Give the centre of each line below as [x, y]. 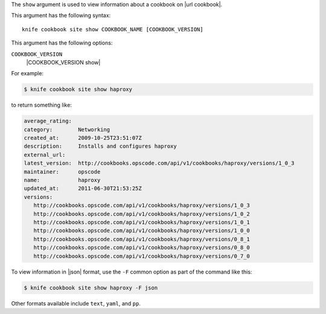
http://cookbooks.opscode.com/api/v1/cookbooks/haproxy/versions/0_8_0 [142, 248]
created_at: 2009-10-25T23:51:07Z [83, 138]
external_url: [45, 155]
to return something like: [42, 105]
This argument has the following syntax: [61, 16]
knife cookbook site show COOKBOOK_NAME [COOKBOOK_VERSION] [113, 29]
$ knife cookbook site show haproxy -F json [91, 287]
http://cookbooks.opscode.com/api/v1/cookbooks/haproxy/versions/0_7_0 [142, 256]
